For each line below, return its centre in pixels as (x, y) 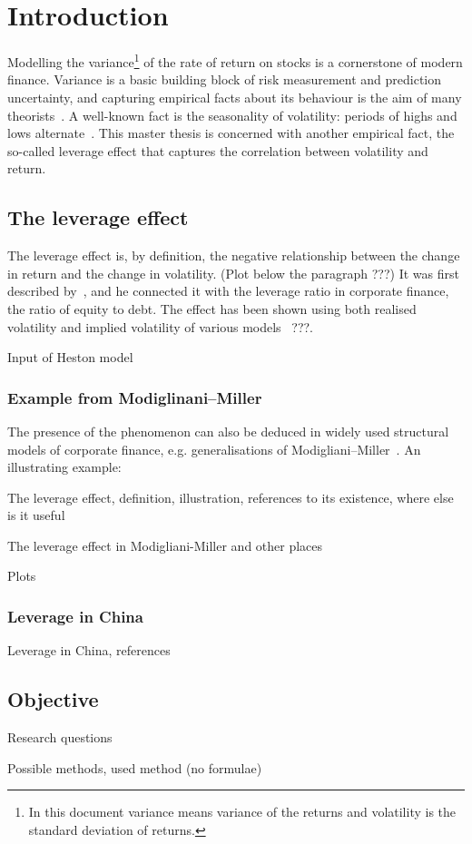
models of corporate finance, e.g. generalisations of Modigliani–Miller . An (214, 449)
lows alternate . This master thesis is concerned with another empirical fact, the (231, 133)
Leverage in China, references (89, 650)
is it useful (36, 515)
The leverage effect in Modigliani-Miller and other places (165, 545)
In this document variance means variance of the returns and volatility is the (242, 812)
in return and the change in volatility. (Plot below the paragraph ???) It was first (233, 273)
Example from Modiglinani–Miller (135, 397)
